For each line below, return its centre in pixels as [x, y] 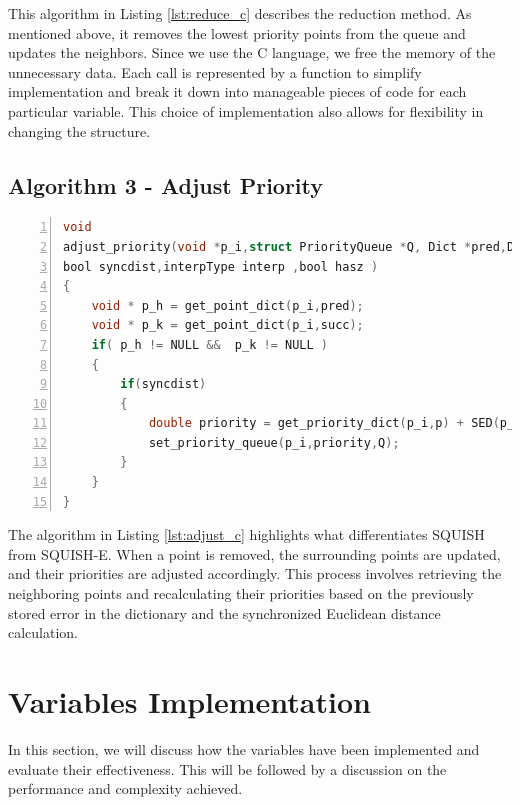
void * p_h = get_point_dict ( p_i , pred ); [227, 305]
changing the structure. [79, 130]
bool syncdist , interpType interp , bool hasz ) [221, 266]
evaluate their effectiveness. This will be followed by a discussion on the [227, 768]
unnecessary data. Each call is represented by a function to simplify [215, 71]
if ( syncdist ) [163, 384]
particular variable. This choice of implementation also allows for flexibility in [246, 110]
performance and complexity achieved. [125, 788]
